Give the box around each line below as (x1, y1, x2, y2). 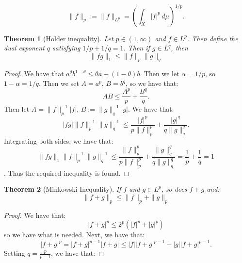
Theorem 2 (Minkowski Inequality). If (4, 184, 121, 194)
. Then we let (140, 68, 179, 79)
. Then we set (39, 78, 79, 88)
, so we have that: (125, 78, 178, 88)
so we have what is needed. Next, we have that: (4, 230, 145, 240)
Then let (4, 104, 30, 114)
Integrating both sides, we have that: (4, 135, 113, 146)
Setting (4, 248, 25, 258)
